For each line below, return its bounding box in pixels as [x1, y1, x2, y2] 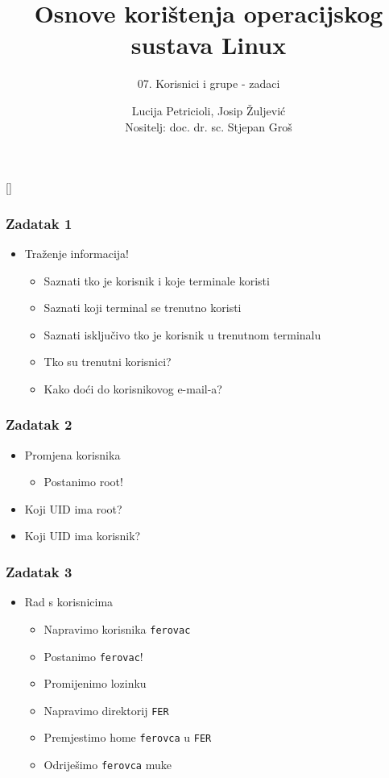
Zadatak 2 [6, 414, 72, 435]
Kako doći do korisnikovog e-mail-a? [43, 380, 222, 397]
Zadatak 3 [6, 561, 72, 581]
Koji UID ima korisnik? [24, 527, 141, 544]
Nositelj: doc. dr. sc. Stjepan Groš [125, 118, 292, 135]
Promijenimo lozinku [43, 675, 147, 692]
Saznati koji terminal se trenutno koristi [43, 299, 242, 316]
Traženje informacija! [24, 244, 130, 261]
